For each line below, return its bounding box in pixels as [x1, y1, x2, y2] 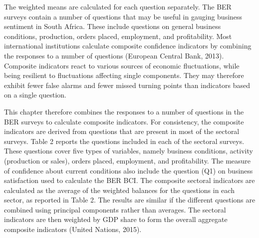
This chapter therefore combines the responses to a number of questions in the [4, 106, 244, 116]
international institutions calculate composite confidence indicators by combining [4, 40, 252, 51]
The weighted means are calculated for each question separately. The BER [4, 1, 232, 11]
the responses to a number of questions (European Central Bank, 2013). [4, 50, 224, 60]
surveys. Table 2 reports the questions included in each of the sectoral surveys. [4, 135, 245, 146]
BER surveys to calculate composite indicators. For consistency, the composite [4, 116, 244, 126]
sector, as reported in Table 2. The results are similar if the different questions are [4, 194, 256, 205]
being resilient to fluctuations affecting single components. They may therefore [4, 70, 244, 80]
